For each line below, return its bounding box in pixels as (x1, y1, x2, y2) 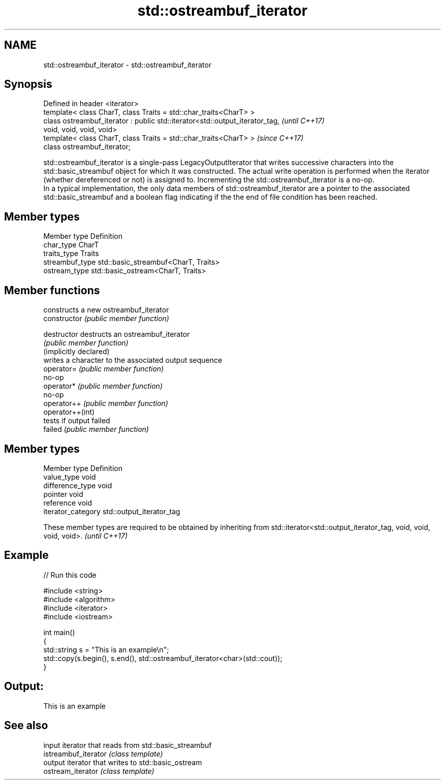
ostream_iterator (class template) (43, 766, 154, 775)
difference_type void (43, 481, 112, 490)
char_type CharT (43, 240, 99, 249)
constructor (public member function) (43, 314, 169, 323)
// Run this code (43, 570, 97, 579)
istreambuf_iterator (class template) (43, 749, 163, 758)
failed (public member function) (43, 425, 149, 434)
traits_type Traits (43, 249, 99, 258)
